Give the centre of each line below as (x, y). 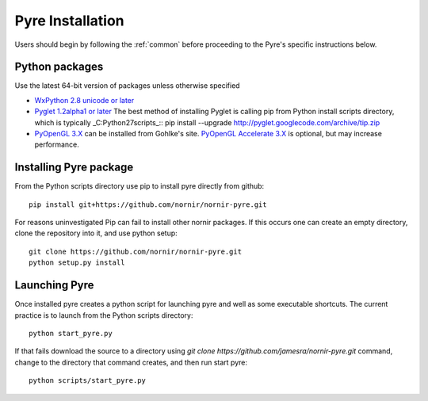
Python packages (59, 67)
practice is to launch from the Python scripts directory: (104, 315)
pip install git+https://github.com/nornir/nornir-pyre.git (148, 204)
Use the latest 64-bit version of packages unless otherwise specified (128, 86)
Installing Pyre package (74, 168)
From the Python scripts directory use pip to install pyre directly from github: (139, 186)
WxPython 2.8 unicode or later (84, 100)
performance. (57, 145)
